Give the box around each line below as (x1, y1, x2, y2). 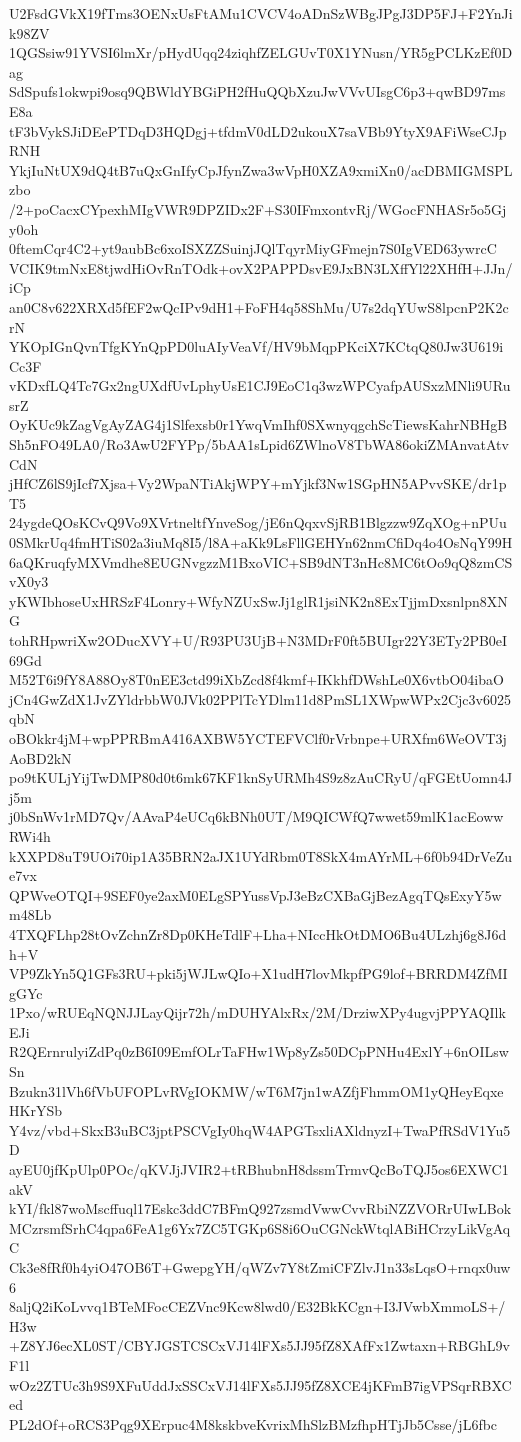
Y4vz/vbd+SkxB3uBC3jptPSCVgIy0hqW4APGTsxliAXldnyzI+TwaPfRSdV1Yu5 (9, 1119, 511, 1140)
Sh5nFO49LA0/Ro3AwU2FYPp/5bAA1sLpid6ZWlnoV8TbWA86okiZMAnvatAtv (9, 434, 509, 455)
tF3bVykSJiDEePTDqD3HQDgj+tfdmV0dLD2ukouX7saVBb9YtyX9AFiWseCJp (9, 120, 507, 141)
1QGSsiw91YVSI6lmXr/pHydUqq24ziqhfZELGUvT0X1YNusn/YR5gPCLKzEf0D (9, 42, 513, 63)
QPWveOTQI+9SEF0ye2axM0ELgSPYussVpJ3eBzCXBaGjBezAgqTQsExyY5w (9, 884, 502, 905)
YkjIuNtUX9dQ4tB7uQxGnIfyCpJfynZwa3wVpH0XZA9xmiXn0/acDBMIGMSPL (9, 159, 513, 180)
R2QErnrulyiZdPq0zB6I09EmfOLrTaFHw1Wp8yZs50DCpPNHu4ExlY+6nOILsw (9, 1041, 509, 1062)
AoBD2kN (9, 747, 72, 768)
